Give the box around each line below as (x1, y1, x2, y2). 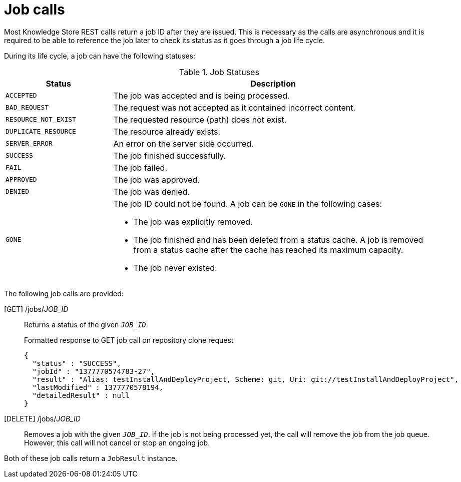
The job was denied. (113, 186, 190, 197)
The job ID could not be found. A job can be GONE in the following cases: (113, 198, 382, 209)
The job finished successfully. (113, 150, 226, 161)
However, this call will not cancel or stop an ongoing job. (24, 438, 210, 447)
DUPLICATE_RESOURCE (6, 128, 76, 136)
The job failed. (113, 162, 168, 173)
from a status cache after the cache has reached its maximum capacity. (133, 244, 403, 255)
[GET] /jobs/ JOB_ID (4, 304, 69, 313)
